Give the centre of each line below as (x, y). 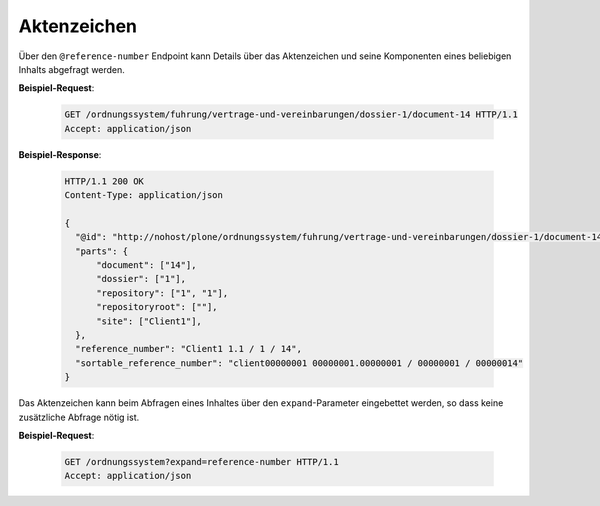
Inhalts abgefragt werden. (71, 69)
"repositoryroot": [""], (157, 307)
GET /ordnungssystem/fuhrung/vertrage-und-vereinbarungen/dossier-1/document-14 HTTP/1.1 (291, 114)
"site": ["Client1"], (149, 321)
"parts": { (102, 251)
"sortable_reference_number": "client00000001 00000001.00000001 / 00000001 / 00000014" (299, 363)
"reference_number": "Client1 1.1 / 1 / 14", (188, 349)
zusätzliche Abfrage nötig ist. (79, 417)
